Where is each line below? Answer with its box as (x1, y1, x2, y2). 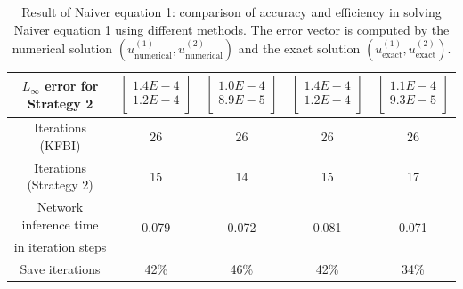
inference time (21, 214, 99, 233)
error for (45, 76, 99, 95)
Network (37, 197, 84, 216)
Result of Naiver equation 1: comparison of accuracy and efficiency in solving (21, 3, 442, 20)
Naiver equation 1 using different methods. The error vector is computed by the (13, 20, 450, 38)
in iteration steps (13, 237, 107, 255)
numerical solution (12, 39, 113, 58)
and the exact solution (238, 39, 361, 58)
